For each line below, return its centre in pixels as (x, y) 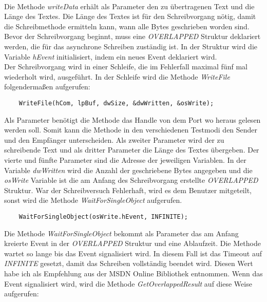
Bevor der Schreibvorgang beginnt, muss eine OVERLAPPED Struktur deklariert (132, 36)
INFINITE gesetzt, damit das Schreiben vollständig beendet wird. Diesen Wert (129, 263)
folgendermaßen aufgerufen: (47, 87)
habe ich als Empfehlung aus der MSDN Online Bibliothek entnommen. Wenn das (133, 273)
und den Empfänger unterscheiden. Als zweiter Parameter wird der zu (114, 139)
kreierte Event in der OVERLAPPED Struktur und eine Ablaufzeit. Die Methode (132, 243)
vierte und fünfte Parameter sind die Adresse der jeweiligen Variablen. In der (125, 159)
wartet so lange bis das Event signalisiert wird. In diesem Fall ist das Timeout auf (133, 253)
